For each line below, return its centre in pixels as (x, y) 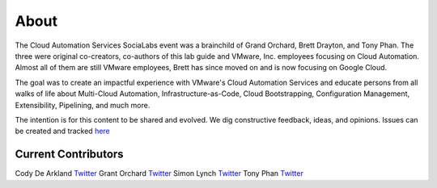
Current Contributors (70, 155)
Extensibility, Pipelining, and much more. (83, 105)
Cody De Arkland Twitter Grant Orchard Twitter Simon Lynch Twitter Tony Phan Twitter (159, 173)
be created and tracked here (63, 131)
